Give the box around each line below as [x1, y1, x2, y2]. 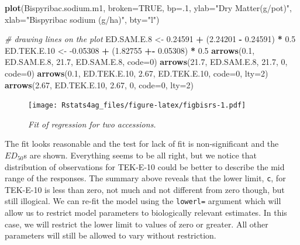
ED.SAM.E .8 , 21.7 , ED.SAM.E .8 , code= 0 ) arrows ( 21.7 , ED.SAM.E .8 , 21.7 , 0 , [5, 56, 288, 68]
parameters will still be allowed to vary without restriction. [5, 229, 216, 241]
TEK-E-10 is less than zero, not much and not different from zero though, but [5, 183, 285, 195]
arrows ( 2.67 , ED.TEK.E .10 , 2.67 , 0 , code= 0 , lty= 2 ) [5, 78, 194, 91]
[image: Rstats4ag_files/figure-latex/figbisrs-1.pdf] [28, 101, 246, 110]
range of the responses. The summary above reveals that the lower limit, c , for [5, 172, 286, 184]
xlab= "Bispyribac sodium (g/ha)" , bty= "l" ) [5, 13, 160, 25]
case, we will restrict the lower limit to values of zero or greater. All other [5, 218, 268, 230]
